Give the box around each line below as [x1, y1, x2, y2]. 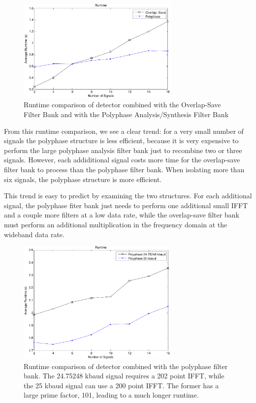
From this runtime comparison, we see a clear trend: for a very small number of [4, 125, 244, 136]
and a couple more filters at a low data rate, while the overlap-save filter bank [4, 210, 239, 220]
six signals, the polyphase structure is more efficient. [4, 174, 162, 184]
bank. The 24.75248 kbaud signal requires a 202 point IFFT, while [24, 371, 224, 381]
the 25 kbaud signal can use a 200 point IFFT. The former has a [24, 380, 219, 390]
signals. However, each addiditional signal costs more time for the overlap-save [4, 155, 240, 165]
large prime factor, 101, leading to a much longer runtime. [24, 390, 199, 400]
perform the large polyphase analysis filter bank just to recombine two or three [4, 145, 242, 155]
